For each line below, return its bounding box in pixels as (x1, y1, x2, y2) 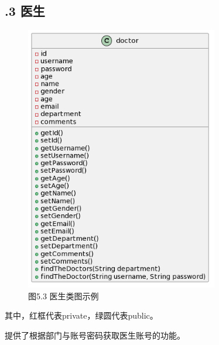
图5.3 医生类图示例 (28, 289, 99, 302)
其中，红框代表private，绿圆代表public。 (5, 309, 158, 322)
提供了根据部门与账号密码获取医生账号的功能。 (5, 329, 185, 341)
